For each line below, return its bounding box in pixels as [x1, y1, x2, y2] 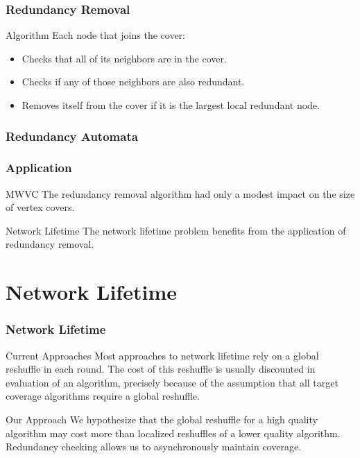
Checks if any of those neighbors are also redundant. [22, 74, 245, 89]
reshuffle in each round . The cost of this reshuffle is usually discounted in [6, 362, 316, 376]
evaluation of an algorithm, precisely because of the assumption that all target [6, 375, 338, 389]
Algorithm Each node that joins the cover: [6, 28, 185, 42]
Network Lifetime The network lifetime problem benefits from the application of [6, 223, 346, 237]
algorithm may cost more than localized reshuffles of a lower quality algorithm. [6, 425, 341, 440]
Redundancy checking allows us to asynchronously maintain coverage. [6, 439, 302, 454]
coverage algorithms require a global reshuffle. [6, 389, 200, 403]
